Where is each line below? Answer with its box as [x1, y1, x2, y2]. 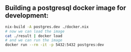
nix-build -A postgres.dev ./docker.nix [5, 24, 89, 29]
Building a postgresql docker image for [5, 4, 126, 12]
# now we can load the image [5, 29, 65, 34]
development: [5, 12, 49, 20]
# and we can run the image [5, 38, 63, 43]
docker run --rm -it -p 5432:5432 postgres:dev [5, 42, 105, 48]
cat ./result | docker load [5, 34, 63, 38]
